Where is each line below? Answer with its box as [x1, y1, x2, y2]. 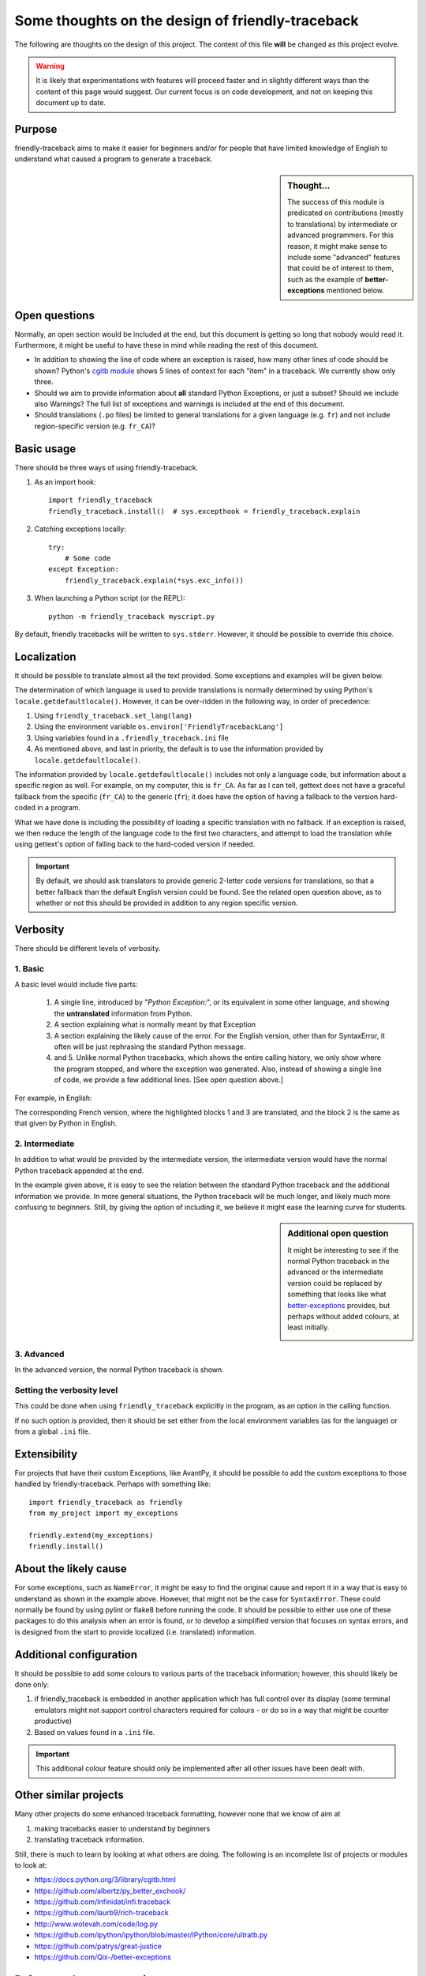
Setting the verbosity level [14, 1384, 118, 1395]
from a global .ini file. [14, 1427, 91, 1436]
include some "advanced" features [287, 253, 401, 262]
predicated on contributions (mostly [287, 208, 404, 217]
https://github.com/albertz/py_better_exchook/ [34, 1886, 186, 1895]
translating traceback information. [34, 1835, 145, 1845]
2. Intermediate [14, 1138, 75, 1149]
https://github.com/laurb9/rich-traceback [34, 1908, 169, 1918]
